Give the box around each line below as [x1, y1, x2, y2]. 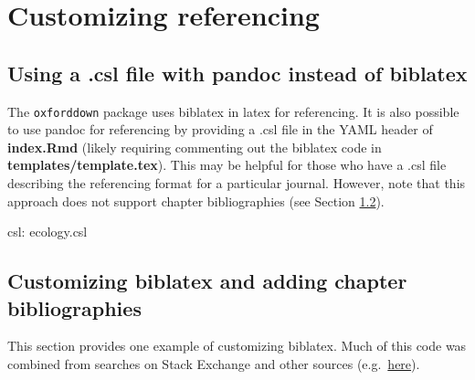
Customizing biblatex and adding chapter [7, 267, 407, 295]
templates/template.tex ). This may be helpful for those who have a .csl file [7, 155, 447, 174]
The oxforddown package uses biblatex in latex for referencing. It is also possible [7, 101, 459, 121]
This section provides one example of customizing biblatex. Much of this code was [7, 336, 467, 355]
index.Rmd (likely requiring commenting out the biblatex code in [7, 137, 382, 156]
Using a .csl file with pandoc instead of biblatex [7, 58, 468, 87]
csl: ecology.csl [7, 222, 88, 241]
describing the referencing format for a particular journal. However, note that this [7, 174, 466, 193]
